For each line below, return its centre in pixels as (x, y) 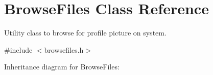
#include (18, 49)
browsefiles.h (64, 49)
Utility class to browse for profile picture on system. (85, 33)
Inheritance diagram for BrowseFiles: (62, 67)
